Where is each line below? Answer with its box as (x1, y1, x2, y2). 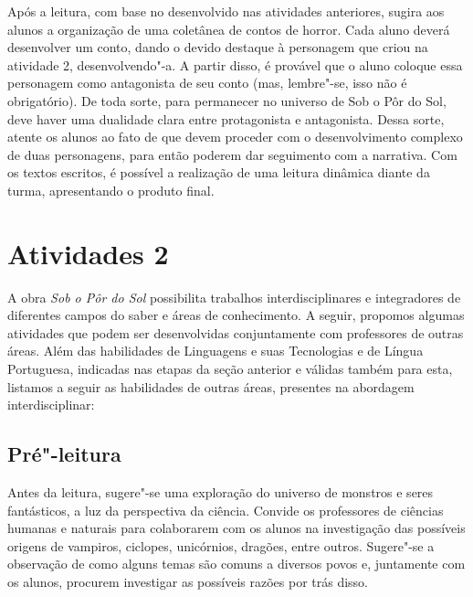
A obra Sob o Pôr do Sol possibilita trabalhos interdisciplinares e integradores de (7, 287, 461, 306)
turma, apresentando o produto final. (7, 180, 215, 199)
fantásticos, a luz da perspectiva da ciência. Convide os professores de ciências (7, 500, 444, 519)
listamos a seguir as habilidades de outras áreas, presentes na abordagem (7, 377, 415, 396)
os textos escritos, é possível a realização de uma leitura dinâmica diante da (7, 163, 430, 182)
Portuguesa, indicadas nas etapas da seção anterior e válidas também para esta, (7, 359, 453, 378)
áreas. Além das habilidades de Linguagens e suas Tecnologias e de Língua (7, 341, 424, 360)
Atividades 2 (7, 234, 169, 272)
